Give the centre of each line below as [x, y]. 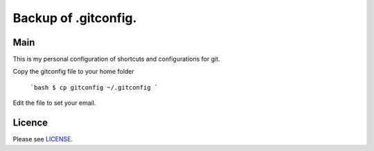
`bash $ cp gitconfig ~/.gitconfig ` [94, 87]
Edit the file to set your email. [54, 103]
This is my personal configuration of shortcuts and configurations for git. [117, 59]
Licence [30, 123]
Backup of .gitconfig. [75, 18]
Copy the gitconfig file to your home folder [73, 72]
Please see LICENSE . [43, 139]
